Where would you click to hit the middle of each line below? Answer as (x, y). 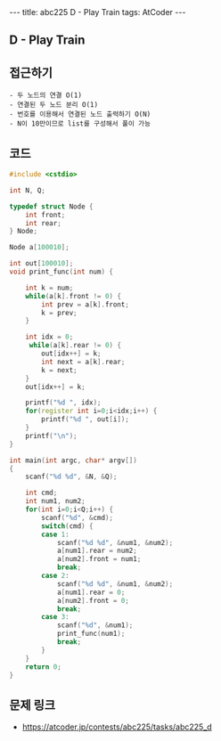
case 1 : (55, 534)
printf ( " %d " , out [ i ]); (85, 419)
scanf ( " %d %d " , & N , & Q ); (71, 477)
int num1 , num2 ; (56, 501)
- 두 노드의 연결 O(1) (46, 95)
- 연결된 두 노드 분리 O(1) (54, 105)
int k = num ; (49, 288)
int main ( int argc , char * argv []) (74, 460)
